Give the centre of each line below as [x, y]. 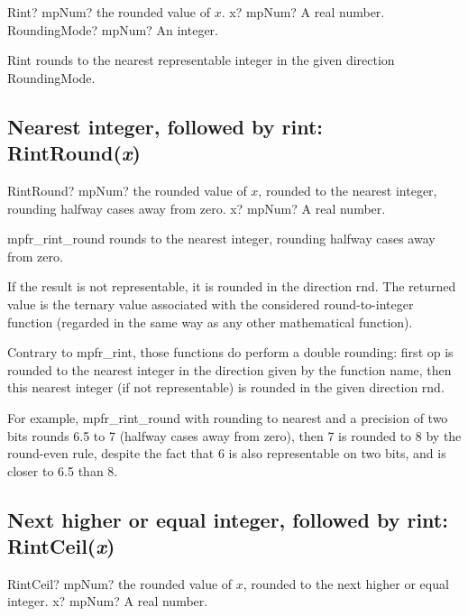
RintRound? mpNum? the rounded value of [127, 190]
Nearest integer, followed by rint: [165, 126]
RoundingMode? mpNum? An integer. [113, 29]
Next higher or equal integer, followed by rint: [228, 519]
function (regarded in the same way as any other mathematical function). [210, 322]
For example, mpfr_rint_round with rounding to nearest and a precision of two [228, 417]
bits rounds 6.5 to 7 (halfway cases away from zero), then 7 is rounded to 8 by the [234, 435]
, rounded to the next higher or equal [346, 583]
